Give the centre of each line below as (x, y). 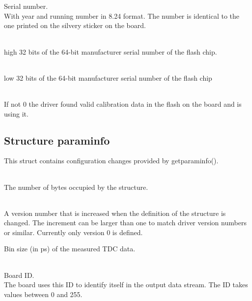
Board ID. (19, 275)
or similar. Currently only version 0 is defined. (73, 232)
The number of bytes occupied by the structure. (76, 187)
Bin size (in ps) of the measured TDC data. (70, 249)
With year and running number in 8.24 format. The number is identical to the (122, 15)
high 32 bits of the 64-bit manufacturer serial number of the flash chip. (111, 51)
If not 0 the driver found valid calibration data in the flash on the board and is (123, 104)
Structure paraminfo (57, 140)
